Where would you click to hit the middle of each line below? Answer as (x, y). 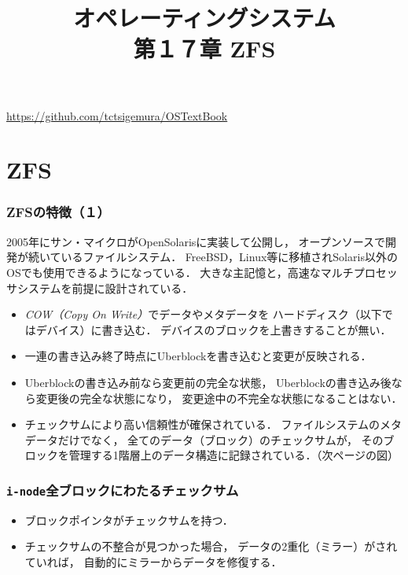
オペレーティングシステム (204, 18)
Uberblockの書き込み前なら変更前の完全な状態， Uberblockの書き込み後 (208, 382)
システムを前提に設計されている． (105, 287)
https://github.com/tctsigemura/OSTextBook (117, 115)
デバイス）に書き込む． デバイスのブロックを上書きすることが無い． (213, 329)
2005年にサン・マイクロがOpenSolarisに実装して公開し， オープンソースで (196, 241)
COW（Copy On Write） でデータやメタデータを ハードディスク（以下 (203, 314)
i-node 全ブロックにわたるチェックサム (123, 490)
